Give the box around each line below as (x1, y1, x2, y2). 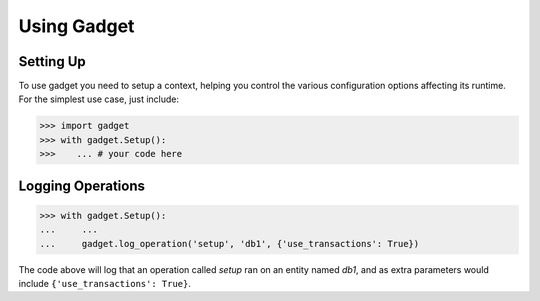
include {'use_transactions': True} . (18, 277, 192, 289)
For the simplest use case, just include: (18, 93, 180, 105)
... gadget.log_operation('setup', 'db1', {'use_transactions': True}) (39, 238, 420, 249)
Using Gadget (18, 15, 135, 37)
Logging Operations (18, 177, 145, 194)
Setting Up (18, 53, 87, 70)
